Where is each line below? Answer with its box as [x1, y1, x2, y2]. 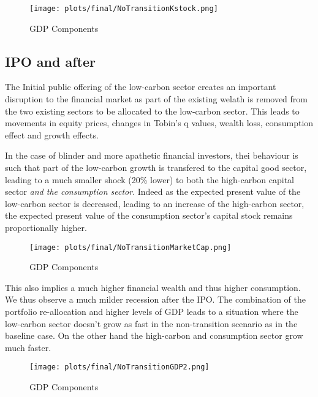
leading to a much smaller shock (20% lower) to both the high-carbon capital [5, 173, 294, 186]
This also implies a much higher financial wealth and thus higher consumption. [5, 281, 301, 293]
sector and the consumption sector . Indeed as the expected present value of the [5, 185, 301, 198]
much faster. [5, 341, 51, 354]
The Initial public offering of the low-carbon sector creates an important [5, 80, 276, 93]
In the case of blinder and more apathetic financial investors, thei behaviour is [5, 149, 298, 162]
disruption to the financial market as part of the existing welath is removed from [5, 93, 308, 105]
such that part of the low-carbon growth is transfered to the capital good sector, [5, 161, 307, 174]
